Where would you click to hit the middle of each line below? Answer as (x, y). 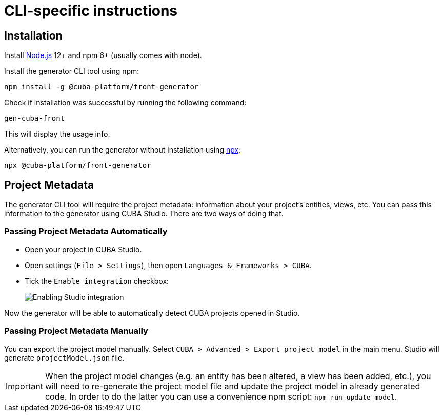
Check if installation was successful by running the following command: (125, 103)
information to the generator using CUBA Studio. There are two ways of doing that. (144, 214)
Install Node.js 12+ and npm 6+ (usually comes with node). (103, 55)
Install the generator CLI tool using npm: (72, 71)
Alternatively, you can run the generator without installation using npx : (123, 150)
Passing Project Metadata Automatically (86, 231)
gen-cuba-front (35, 118)
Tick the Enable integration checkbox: (97, 281)
